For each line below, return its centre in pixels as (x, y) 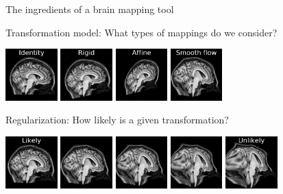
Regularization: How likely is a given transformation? (117, 120)
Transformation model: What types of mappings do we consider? (141, 32)
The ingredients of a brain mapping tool (90, 9)
